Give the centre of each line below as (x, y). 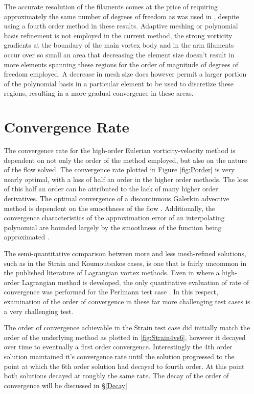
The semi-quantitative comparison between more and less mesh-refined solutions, (125, 253)
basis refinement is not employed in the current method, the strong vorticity (118, 35)
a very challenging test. (39, 311)
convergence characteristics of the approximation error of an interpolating (114, 218)
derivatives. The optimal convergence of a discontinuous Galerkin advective (117, 198)
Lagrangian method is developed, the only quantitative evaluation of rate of (135, 282)
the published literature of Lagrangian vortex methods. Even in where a (112, 273)
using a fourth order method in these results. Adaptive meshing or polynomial (121, 26)
